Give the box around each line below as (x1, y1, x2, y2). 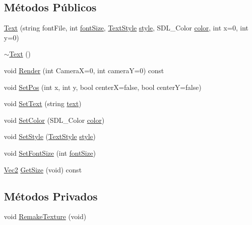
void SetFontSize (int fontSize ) (4, 147, 96, 158)
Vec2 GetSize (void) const (4, 164, 82, 174)
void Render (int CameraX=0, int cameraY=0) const (4, 65, 164, 75)
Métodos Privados (4, 188, 98, 203)
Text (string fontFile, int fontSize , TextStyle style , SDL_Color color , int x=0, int (4, 23, 249, 33)
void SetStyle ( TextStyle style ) (4, 131, 96, 141)
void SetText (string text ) (4, 98, 82, 109)
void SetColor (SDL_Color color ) (4, 114, 105, 125)
